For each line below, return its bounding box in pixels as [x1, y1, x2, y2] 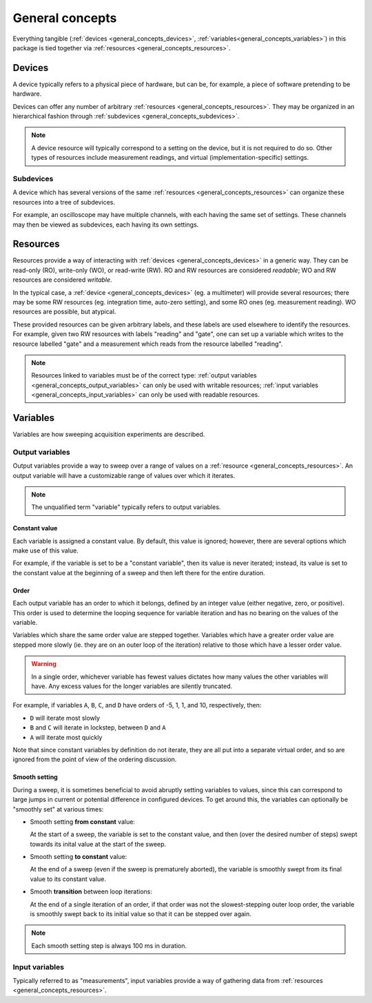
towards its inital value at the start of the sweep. [30, 840, 167, 848]
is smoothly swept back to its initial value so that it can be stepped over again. [30, 910, 251, 918]
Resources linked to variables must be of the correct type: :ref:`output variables [31, 371, 258, 380]
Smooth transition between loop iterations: [30, 887, 153, 896]
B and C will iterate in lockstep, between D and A [30, 723, 166, 732]
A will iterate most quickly [30, 733, 103, 741]
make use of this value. [12, 546, 79, 555]
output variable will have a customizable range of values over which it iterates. [12, 471, 236, 479]
